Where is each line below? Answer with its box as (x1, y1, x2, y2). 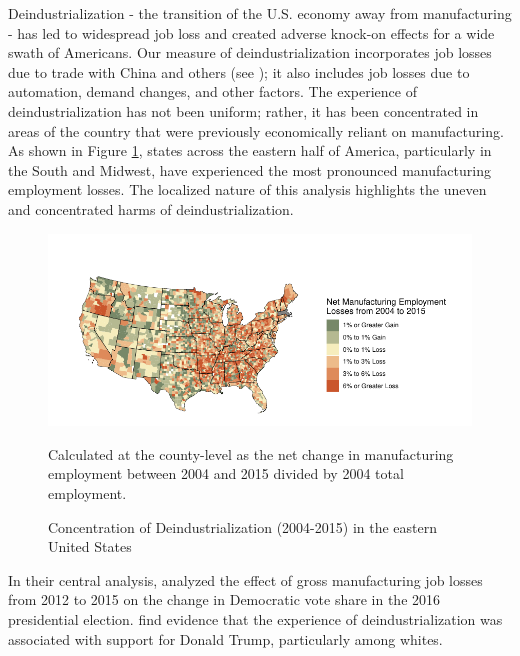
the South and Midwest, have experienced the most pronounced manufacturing (8, 159, 491, 180)
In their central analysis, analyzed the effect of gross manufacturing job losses (8, 569, 483, 590)
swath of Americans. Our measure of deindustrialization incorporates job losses (8, 42, 492, 63)
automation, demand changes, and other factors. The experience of (8, 81, 417, 102)
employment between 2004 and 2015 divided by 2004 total (48, 463, 404, 484)
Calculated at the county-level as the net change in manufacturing (48, 443, 454, 464)
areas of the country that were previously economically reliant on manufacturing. (8, 120, 504, 141)
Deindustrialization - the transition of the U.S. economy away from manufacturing (8, 3, 512, 23)
